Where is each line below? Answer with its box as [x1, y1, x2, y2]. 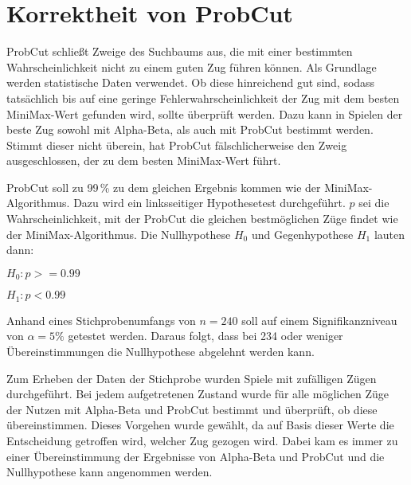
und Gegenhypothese [251, 225, 354, 242]
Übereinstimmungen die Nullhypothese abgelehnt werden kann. [6, 342, 315, 359]
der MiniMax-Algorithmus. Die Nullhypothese [6, 225, 231, 242]
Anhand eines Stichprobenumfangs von [6, 311, 196, 328]
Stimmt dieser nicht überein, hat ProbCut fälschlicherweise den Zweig [6, 136, 347, 153]
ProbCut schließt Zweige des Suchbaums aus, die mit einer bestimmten [6, 43, 353, 60]
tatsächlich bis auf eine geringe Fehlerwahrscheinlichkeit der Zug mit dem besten [6, 89, 400, 106]
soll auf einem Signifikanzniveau [241, 311, 397, 328]
